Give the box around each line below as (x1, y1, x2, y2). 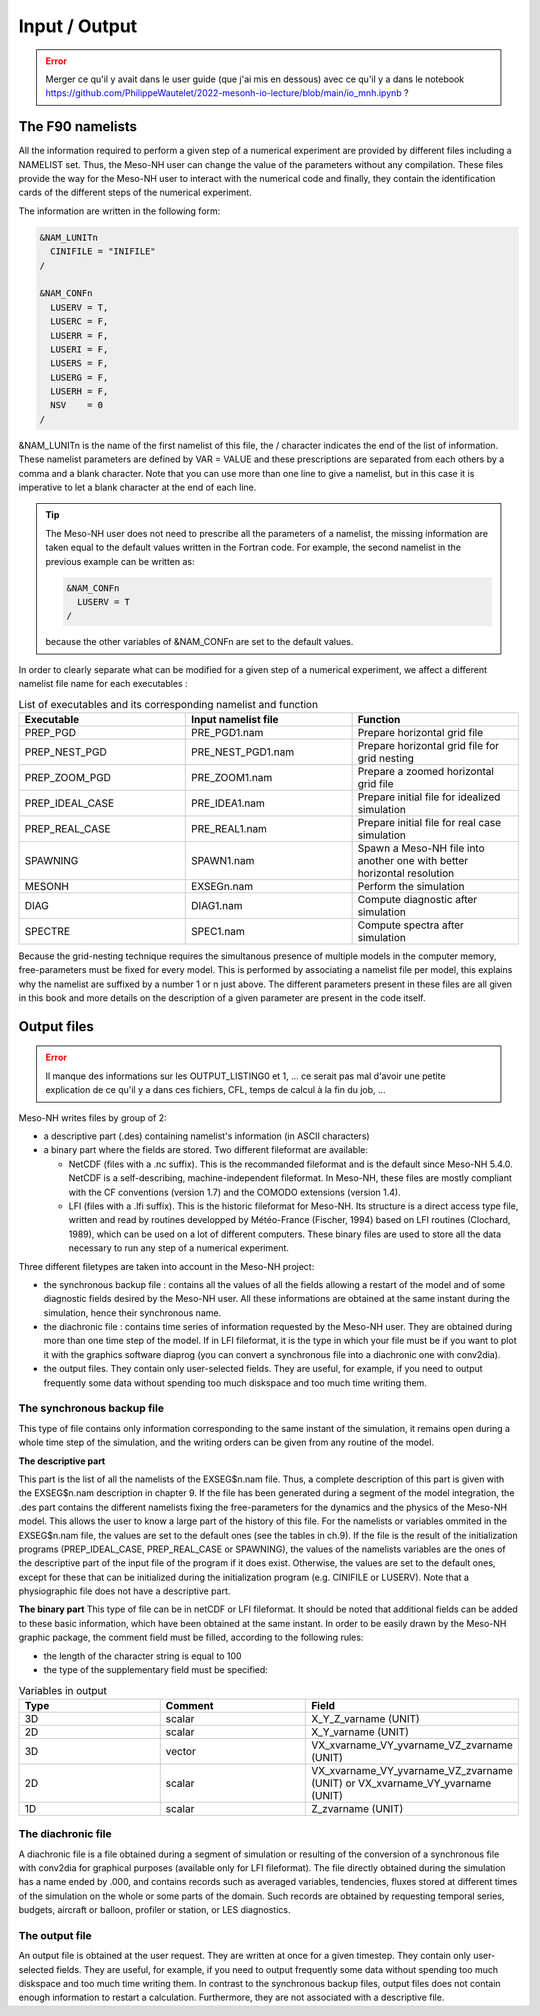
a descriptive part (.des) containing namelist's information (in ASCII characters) (43, 1130, 370, 1142)
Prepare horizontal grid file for (357, 738, 500, 752)
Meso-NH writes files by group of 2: (18, 1111, 167, 1124)
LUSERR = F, (50, 330, 109, 341)
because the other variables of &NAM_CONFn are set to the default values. (45, 636, 354, 648)
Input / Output (18, 15, 138, 37)
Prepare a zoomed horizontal (357, 764, 495, 778)
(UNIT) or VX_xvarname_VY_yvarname (311, 1776, 492, 1790)
